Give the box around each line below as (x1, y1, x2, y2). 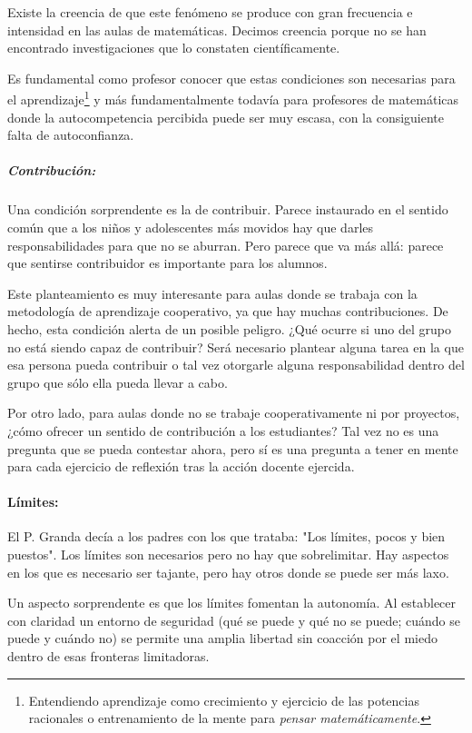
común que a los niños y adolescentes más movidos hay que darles (7, 217, 374, 236)
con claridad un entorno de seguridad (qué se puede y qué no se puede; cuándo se (7, 610, 460, 629)
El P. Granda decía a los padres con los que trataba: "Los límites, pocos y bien (7, 527, 446, 546)
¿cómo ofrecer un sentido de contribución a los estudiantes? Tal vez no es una (7, 421, 439, 440)
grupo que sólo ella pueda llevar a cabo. (7, 372, 228, 391)
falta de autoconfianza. (7, 125, 134, 144)
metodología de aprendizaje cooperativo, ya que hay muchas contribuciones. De (7, 302, 448, 321)
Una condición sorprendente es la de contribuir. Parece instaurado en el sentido (7, 200, 448, 219)
